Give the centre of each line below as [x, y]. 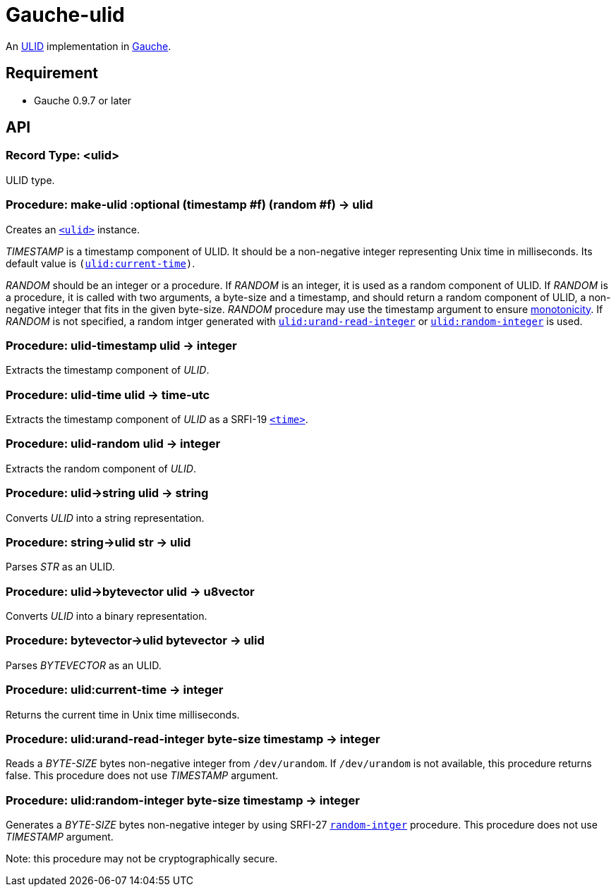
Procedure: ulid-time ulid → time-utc [108, 395]
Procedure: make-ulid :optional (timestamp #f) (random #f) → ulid [189, 205]
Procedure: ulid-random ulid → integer [113, 444]
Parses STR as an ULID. [60, 567]
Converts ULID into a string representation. [105, 518]
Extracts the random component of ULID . [101, 468]
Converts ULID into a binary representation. [107, 616]
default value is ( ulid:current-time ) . [101, 263]
